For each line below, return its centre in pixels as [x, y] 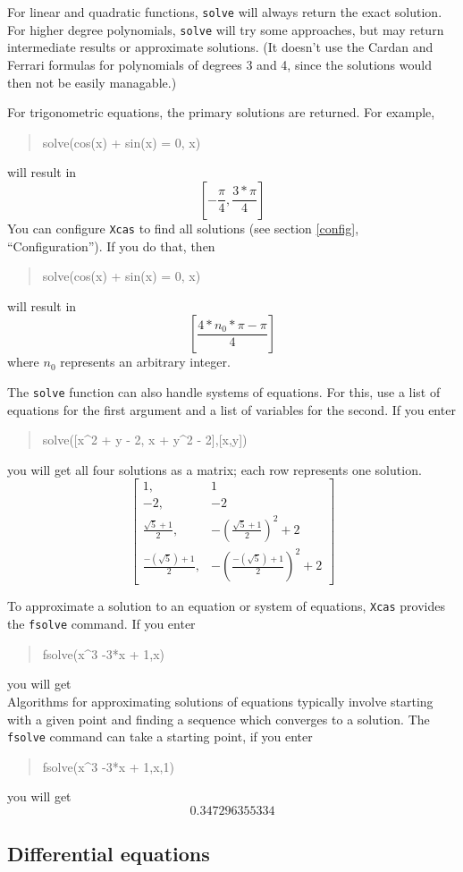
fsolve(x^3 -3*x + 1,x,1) [108, 766]
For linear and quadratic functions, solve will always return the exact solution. [225, 12]
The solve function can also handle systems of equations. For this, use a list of [224, 391]
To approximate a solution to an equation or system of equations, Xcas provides [226, 606]
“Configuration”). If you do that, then [111, 246]
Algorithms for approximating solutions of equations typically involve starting [220, 701]
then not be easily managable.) [92, 82]
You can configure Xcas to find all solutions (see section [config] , [183, 228]
